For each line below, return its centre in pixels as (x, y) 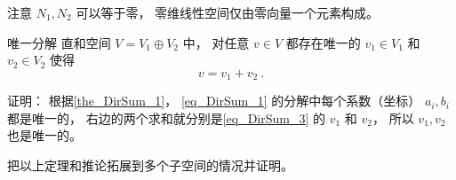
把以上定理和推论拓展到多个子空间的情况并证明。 (150, 165)
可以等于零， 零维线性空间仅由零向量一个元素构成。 (228, 12)
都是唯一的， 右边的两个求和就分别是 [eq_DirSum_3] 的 (167, 117)
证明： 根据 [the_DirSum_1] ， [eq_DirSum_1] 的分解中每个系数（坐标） (214, 101)
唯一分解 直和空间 (59, 42)
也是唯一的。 (44, 135)
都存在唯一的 (323, 42)
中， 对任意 (216, 42)
